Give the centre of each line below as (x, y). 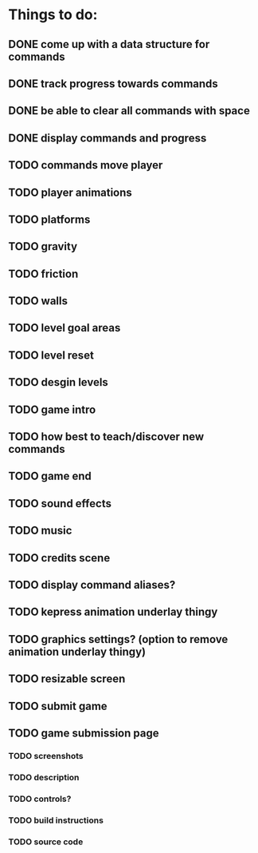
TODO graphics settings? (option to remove (118, 639)
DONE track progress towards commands (113, 83)
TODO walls (38, 301)
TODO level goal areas (64, 328)
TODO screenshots (46, 756)
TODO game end (50, 476)
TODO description (44, 777)
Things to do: (53, 15)
